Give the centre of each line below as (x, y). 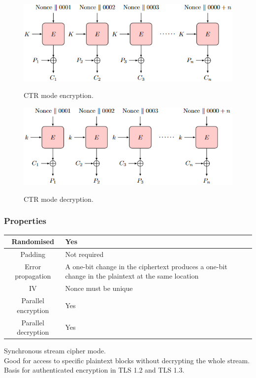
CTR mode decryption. (59, 199)
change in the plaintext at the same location (132, 276)
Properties (25, 221)
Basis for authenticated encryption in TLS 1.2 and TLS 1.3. (94, 370)
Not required (84, 254)
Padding (33, 254)
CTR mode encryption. (59, 95)
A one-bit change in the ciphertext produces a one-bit (146, 266)
